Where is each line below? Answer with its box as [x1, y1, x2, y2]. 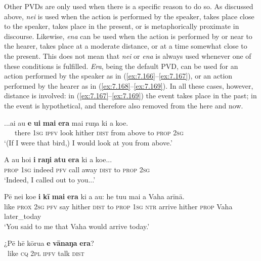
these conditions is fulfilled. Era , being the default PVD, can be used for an [4, 60, 238, 71]
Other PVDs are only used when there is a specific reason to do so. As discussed [4, 1, 253, 11]
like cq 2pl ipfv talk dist [7, 248, 84, 258]
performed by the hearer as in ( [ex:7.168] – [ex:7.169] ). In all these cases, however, [4, 80, 253, 91]
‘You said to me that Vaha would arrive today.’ [4, 220, 150, 231]
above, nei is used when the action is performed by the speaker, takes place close [4, 11, 254, 21]
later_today [4, 211, 41, 221]
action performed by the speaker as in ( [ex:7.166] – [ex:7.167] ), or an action [4, 70, 233, 81]
